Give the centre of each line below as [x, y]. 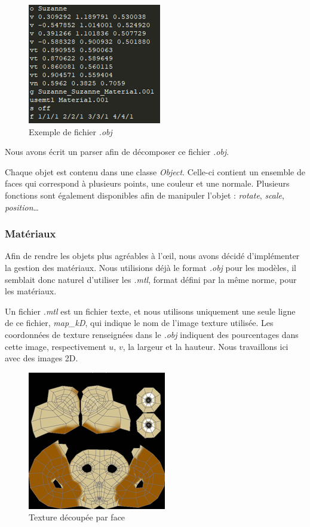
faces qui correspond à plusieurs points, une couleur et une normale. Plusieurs [147, 183]
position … [22, 207]
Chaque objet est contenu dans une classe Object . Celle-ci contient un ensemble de [155, 171]
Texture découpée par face [77, 517]
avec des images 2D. [42, 358]
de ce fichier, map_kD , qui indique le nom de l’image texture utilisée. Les [139, 323]
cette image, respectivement [56, 346]
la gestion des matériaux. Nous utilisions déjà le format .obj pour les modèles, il [151, 267]
